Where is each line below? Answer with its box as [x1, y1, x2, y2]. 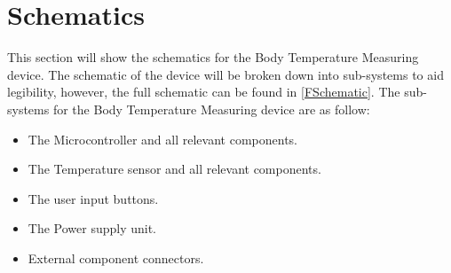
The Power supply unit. [28, 219, 157, 238]
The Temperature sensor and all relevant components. [28, 160, 321, 178]
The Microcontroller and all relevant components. [28, 129, 297, 148]
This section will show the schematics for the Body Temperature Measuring [7, 48, 419, 66]
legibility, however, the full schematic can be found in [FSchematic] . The [7, 82, 400, 101]
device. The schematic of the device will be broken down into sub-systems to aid [7, 65, 444, 83]
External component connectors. [28, 248, 204, 267]
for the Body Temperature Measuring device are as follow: [52, 99, 370, 118]
